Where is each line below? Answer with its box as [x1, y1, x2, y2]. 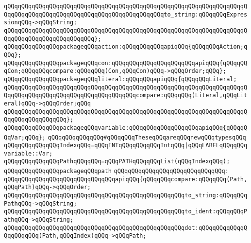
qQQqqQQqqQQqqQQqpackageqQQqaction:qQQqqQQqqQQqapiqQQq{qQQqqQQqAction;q [4, 43, 248, 51]
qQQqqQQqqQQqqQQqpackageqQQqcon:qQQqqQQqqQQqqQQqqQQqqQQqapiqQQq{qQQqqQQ [4, 59, 248, 67]
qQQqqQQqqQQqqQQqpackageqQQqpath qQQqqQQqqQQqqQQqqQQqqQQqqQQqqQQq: [4, 168, 229, 175]
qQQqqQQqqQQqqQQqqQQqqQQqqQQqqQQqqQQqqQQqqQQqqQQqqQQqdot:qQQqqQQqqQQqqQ [4, 224, 248, 231]
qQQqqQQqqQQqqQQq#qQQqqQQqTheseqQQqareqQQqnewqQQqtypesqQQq [48, 134, 246, 141]
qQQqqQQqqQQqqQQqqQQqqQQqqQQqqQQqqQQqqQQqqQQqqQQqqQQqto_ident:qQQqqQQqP [4, 208, 248, 215]
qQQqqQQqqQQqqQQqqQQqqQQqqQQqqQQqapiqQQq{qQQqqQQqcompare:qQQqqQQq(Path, [4, 175, 248, 183]
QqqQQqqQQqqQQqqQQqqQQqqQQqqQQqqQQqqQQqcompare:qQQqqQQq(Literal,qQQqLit [4, 92, 248, 99]
